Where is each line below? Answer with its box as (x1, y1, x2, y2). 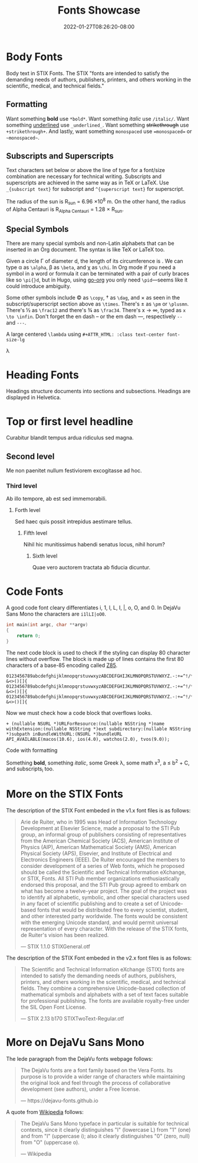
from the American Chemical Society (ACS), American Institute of (20, 837, 180, 844)
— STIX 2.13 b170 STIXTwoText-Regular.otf (20, 1015, 124, 1022)
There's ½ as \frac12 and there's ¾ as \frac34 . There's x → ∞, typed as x (6, 307, 186, 314)
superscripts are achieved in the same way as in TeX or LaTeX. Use (6, 179, 169, 186)
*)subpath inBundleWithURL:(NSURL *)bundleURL (6, 731, 123, 737)
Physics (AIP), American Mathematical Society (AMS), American (20, 844, 177, 851)
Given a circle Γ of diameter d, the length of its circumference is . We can (6, 258, 184, 265)
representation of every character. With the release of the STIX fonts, (20, 925, 189, 932)
